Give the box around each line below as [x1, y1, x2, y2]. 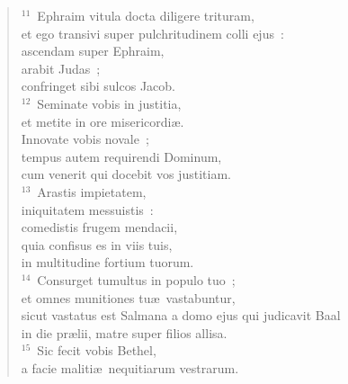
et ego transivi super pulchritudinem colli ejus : [21, 23, 284, 42]
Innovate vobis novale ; [21, 129, 149, 148]
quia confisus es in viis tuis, [21, 235, 173, 254]
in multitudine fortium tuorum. [21, 253, 194, 272]
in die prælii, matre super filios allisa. [21, 323, 228, 342]
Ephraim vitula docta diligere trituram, [37, 6, 254, 24]
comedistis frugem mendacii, [21, 218, 178, 237]
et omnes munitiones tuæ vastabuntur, [21, 288, 236, 307]
